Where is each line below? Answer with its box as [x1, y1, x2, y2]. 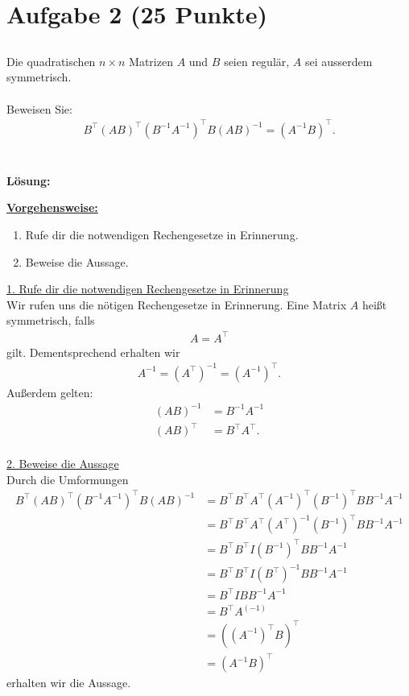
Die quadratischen [6, 52, 96, 69]
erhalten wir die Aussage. [6, 674, 131, 691]
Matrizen [129, 52, 173, 69]
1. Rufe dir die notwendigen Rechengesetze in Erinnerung [6, 280, 289, 297]
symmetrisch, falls [6, 312, 95, 329]
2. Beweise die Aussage [6, 454, 119, 471]
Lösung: [6, 172, 51, 188]
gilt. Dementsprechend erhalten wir [6, 343, 180, 360]
